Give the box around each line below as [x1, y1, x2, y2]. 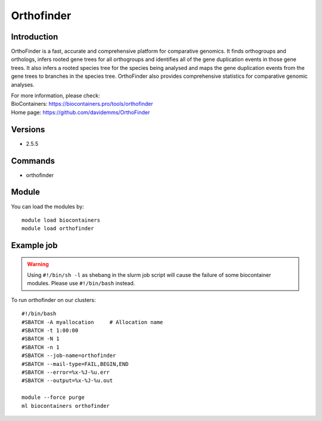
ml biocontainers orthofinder [21, 402, 110, 409]
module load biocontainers [21, 216, 101, 224]
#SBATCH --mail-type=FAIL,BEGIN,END [21, 361, 129, 367]
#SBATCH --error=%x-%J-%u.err [21, 369, 110, 376]
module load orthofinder [21, 225, 94, 232]
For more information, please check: [11, 92, 100, 99]
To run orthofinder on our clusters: [11, 296, 96, 303]
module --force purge [21, 394, 85, 401]
